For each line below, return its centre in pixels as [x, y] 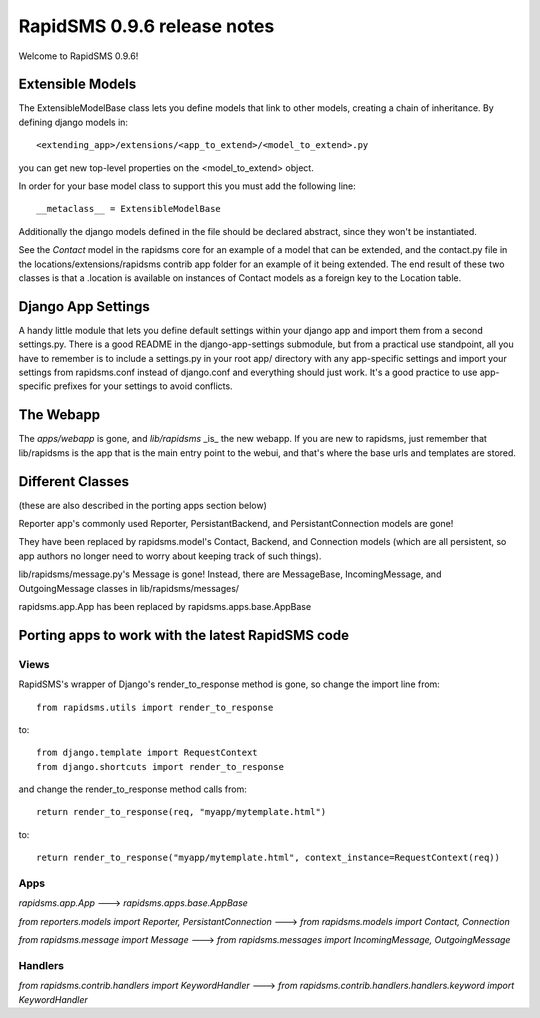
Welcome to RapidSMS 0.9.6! [78, 56]
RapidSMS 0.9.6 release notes [146, 26]
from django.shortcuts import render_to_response [160, 766]
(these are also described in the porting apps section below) [142, 505]
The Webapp [59, 415]
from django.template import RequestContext [147, 753]
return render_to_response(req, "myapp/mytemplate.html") [181, 812]
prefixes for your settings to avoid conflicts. [143, 386]
